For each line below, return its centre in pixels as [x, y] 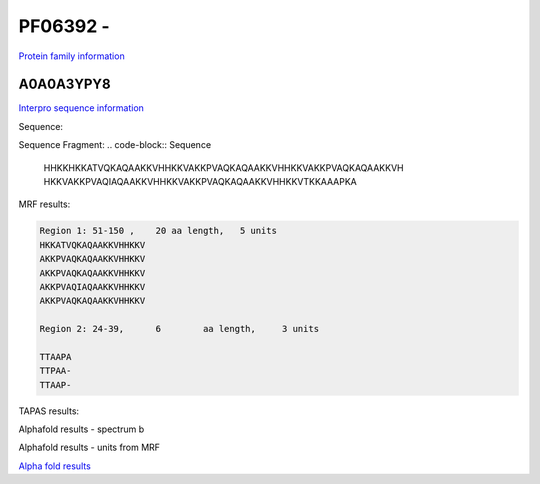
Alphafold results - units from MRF [89, 447]
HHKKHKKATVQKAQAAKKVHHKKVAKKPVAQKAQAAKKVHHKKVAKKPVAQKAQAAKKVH [223, 167]
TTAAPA [55, 356]
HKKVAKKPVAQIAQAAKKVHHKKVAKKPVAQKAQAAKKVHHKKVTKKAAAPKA [200, 182]
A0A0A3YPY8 [64, 84]
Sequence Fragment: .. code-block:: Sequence [115, 145]
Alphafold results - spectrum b [81, 429]
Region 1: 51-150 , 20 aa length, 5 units [158, 231]
